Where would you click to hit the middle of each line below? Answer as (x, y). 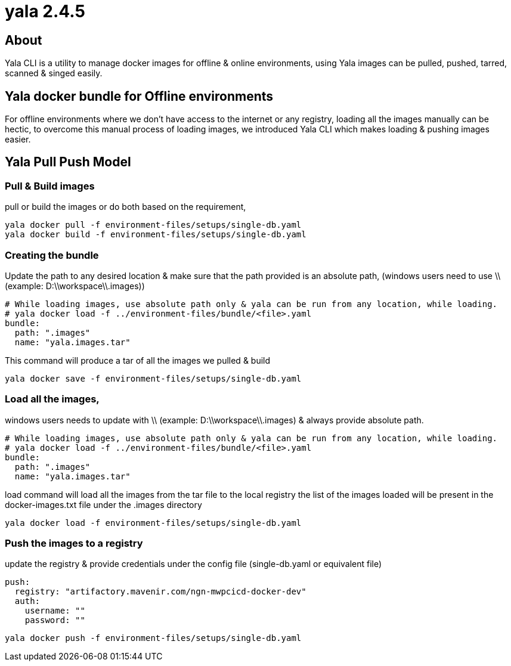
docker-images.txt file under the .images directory (103, 504)
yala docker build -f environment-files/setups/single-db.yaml (156, 235)
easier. (18, 140)
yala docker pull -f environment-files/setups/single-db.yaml (153, 225)
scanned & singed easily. (54, 73)
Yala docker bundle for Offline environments (139, 96)
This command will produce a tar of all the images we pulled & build (138, 360)
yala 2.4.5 (45, 11)
